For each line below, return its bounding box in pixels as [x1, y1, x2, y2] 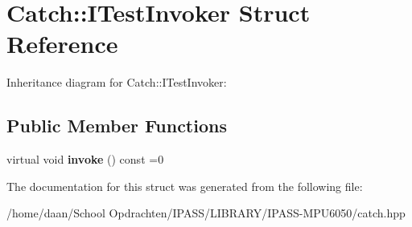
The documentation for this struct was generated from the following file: [6, 177, 363, 194]
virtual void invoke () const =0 [6, 151, 164, 168]
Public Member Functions [6, 113, 227, 138]
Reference [6, 27, 118, 60]
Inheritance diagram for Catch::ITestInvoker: [6, 74, 227, 91]
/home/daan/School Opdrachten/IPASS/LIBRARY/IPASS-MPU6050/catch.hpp [6, 205, 406, 221]
